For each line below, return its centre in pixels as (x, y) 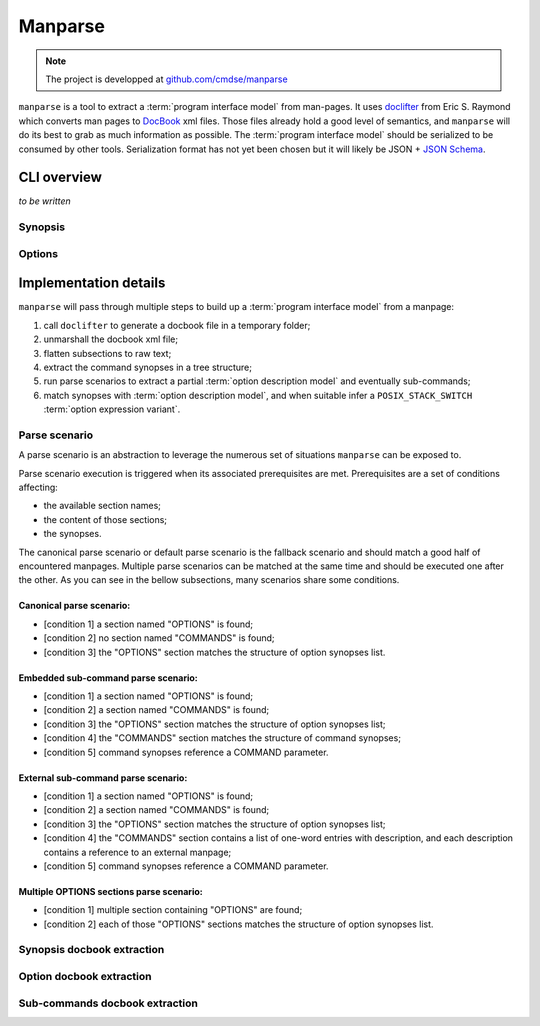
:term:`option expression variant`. (112, 409)
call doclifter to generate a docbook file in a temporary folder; (177, 325)
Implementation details (92, 283)
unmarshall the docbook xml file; (111, 339)
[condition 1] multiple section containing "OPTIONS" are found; (173, 910)
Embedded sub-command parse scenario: (108, 677)
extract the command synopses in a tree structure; (147, 367)
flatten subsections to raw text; (107, 353)
